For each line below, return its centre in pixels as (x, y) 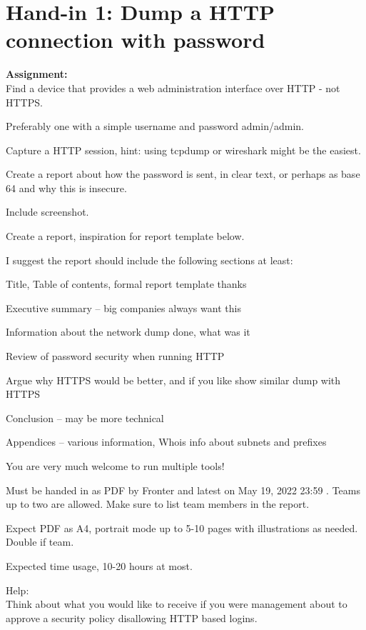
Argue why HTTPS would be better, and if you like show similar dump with (173, 380)
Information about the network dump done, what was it (128, 332)
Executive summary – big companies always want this (123, 307)
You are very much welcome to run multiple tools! (115, 466)
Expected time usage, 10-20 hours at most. (99, 565)
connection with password (136, 40)
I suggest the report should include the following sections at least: (149, 260)
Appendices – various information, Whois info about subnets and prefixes (166, 442)
